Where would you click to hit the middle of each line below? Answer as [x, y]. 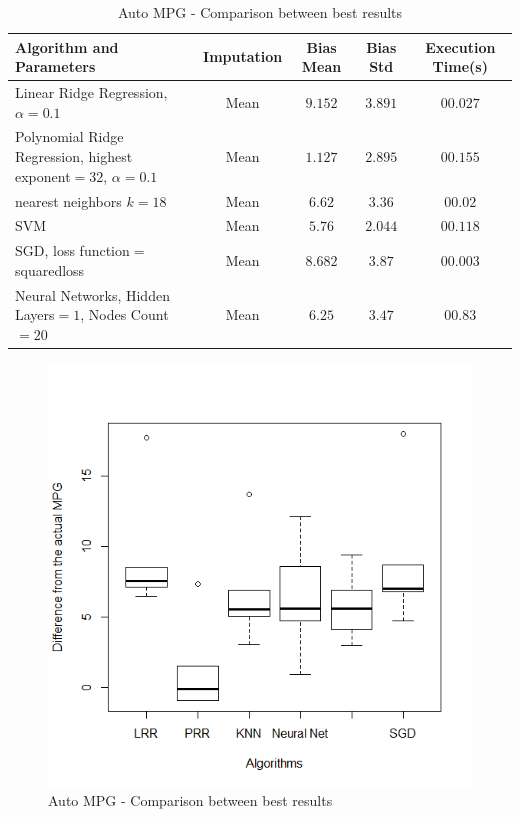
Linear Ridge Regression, [91, 92]
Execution [460, 46]
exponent [43, 175]
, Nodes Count [124, 314]
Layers [35, 314]
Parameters [55, 66]
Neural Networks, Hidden [92, 294]
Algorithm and [67, 46]
